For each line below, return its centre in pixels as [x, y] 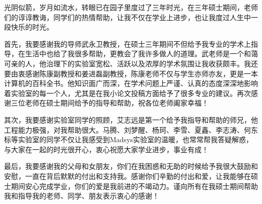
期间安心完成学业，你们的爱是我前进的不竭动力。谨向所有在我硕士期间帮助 [134, 186]
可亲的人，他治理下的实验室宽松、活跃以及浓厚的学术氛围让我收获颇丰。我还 [131, 63]
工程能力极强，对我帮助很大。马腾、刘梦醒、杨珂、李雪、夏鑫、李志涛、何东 [131, 129]
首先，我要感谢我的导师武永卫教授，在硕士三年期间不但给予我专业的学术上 [127, 43]
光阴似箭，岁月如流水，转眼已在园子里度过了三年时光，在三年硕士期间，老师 [131, 7]
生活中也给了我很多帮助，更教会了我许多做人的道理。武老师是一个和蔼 [141, 54]
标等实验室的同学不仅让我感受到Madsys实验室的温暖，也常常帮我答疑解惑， [129, 139]
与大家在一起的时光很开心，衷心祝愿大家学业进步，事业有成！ [106, 149]
